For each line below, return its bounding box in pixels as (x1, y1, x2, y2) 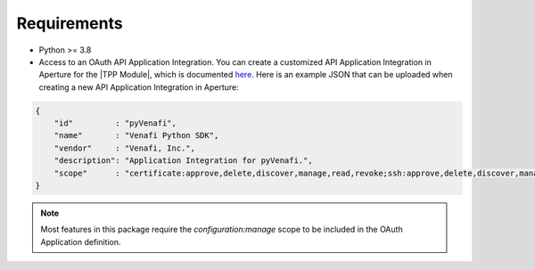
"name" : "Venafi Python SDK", (53, 130, 219, 141)
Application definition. (40, 236, 121, 247)
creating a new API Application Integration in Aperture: (38, 81, 240, 93)
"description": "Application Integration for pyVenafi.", (53, 156, 313, 166)
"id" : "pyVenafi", (53, 119, 177, 128)
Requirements (16, 13, 124, 33)
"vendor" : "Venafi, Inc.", (53, 143, 196, 153)
